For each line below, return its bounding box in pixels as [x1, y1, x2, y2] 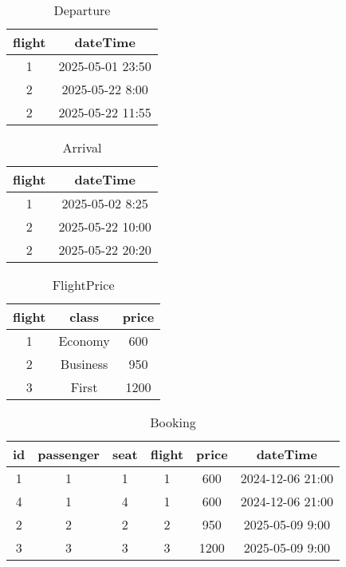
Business [60, 355, 108, 373]
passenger [37, 445, 100, 463]
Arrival [62, 138, 102, 157]
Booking [150, 413, 196, 431]
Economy [58, 331, 110, 350]
